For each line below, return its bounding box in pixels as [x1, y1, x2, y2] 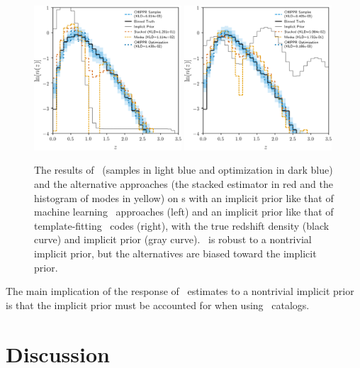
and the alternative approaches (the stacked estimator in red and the [34, 177, 333, 191]
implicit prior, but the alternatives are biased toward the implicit [34, 246, 317, 261]
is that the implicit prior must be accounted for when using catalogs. [6, 297, 310, 312]
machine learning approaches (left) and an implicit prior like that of [34, 204, 334, 219]
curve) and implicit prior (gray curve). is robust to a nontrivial [34, 232, 312, 247]
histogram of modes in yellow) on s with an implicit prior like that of [34, 190, 334, 205]
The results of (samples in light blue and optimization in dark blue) [34, 162, 333, 177]
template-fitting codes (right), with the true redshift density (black [34, 218, 330, 233]
